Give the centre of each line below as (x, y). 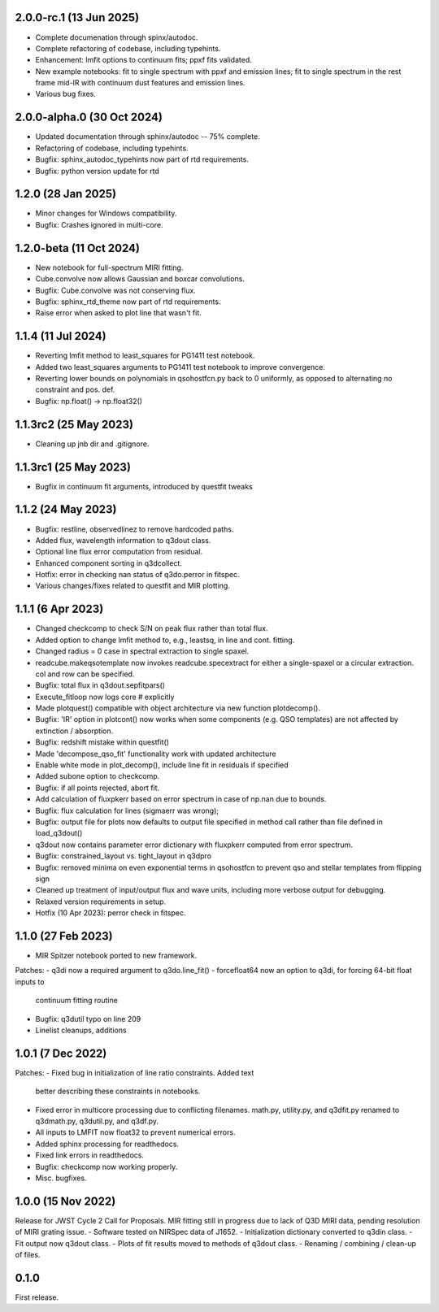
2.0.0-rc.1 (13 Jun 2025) (77, 17)
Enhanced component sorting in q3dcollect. (109, 563)
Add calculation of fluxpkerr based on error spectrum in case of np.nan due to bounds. (181, 799)
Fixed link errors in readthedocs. (89, 1155)
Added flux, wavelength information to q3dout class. (123, 540)
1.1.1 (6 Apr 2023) (59, 609)
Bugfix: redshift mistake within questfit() (102, 742)
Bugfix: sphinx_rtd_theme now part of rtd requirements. (128, 302)
